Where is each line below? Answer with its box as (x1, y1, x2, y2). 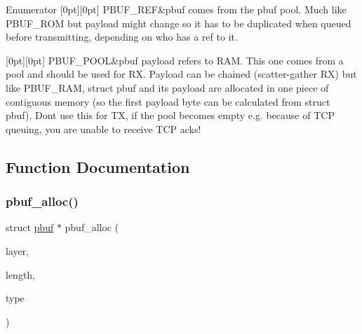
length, (6, 267, 36, 281)
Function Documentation (6, 155, 190, 177)
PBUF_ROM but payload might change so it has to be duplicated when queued (6, 15, 351, 30)
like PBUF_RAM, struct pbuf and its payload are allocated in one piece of (6, 80, 329, 95)
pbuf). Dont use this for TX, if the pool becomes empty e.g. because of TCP (6, 108, 335, 123)
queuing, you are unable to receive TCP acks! (6, 121, 201, 136)
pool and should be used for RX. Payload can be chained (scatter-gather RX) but (6, 67, 357, 81)
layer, (6, 243, 29, 258)
